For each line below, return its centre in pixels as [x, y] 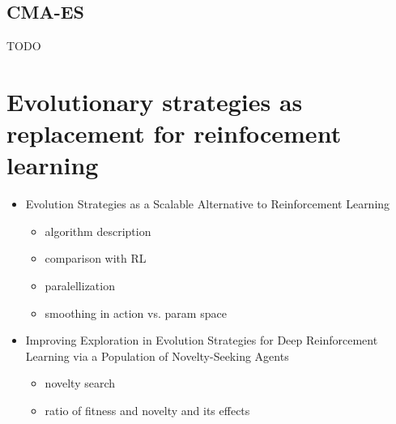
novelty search [80, 383]
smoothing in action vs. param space [136, 313]
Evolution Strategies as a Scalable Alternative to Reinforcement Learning [208, 204]
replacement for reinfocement [174, 133]
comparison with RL [96, 258]
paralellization [80, 286]
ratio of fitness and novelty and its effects [147, 411]
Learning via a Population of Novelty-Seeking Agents [157, 355]
